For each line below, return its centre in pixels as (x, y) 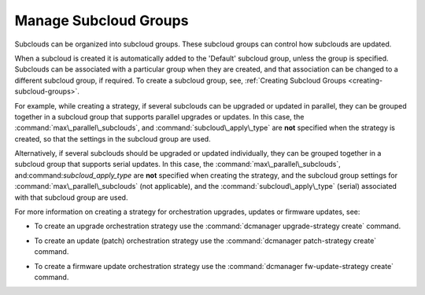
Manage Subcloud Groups (102, 20)
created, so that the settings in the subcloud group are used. (113, 138)
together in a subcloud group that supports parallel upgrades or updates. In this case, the (159, 116)
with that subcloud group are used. (71, 197)
